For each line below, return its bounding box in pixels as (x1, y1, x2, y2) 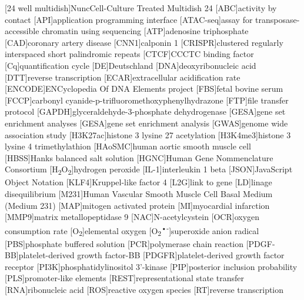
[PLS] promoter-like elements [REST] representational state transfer (5, 272, 244, 284)
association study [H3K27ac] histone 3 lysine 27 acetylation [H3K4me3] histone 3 (5, 128, 291, 141)
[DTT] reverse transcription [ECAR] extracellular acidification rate (5, 71, 240, 83)
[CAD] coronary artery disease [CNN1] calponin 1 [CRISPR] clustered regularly (5, 36, 283, 48)
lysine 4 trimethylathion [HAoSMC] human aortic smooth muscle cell (5, 140, 251, 152)
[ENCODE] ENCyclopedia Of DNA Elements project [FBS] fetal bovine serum (5, 82, 283, 95)
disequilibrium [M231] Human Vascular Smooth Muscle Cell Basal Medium (5, 188, 273, 200)
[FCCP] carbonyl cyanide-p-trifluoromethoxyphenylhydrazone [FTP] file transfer (5, 94, 289, 106)
